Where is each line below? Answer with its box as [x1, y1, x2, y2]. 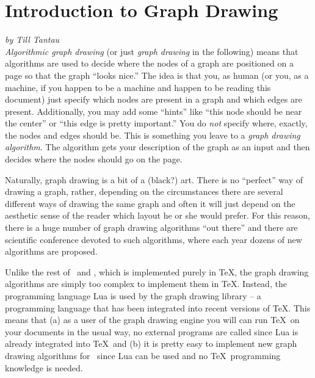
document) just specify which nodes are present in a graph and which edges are [5, 93, 302, 106]
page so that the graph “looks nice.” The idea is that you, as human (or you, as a [5, 68, 309, 81]
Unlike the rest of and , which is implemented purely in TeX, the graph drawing [5, 265, 309, 278]
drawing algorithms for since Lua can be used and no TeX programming [5, 349, 281, 362]
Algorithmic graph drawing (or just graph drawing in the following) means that [5, 45, 299, 57]
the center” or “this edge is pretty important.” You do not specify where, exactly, [5, 117, 308, 129]
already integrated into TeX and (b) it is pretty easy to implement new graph [5, 337, 297, 350]
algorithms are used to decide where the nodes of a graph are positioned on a [5, 57, 294, 70]
